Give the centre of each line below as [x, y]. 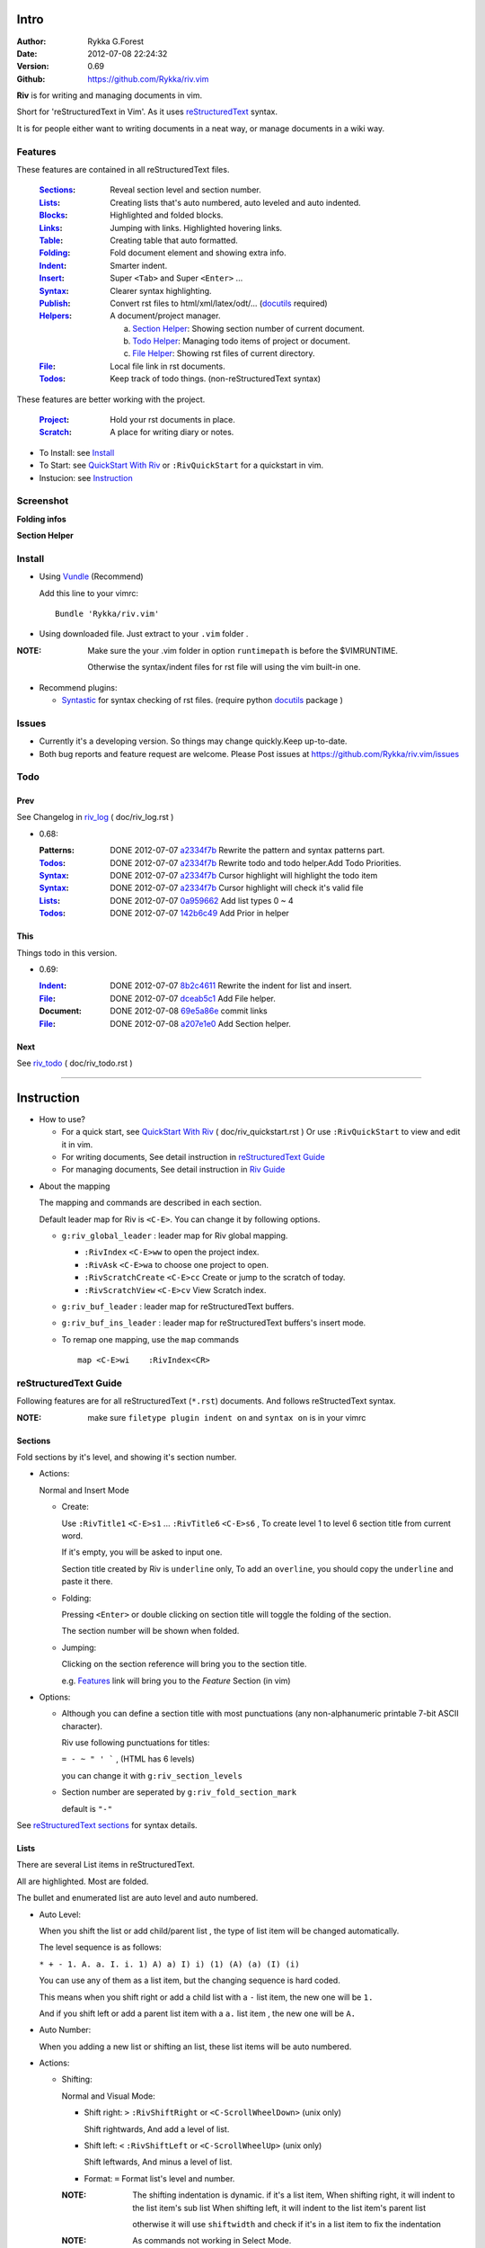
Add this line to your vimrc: [89, 593]
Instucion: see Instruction [86, 477]
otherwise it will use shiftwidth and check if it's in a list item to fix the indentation [287, 2224]
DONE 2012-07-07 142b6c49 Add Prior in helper [199, 914]
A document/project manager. [165, 316]
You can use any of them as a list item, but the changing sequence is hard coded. [190, 1980]
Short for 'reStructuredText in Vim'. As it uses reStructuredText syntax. [147, 112]
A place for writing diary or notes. [172, 433]
